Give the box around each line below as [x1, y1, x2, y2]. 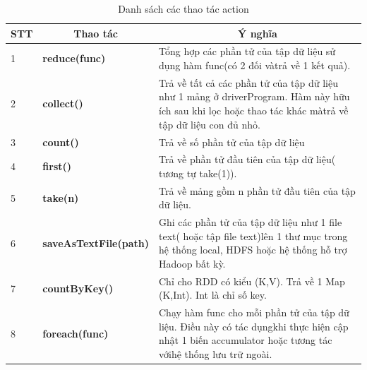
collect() [42, 96, 83, 111]
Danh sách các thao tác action [118, 1, 249, 16]
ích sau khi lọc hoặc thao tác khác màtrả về [158, 103, 349, 118]
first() [42, 159, 72, 174]
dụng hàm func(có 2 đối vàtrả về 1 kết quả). [158, 58, 351, 73]
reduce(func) [42, 51, 106, 66]
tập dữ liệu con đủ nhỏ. [158, 117, 260, 131]
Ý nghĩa [238, 25, 277, 40]
